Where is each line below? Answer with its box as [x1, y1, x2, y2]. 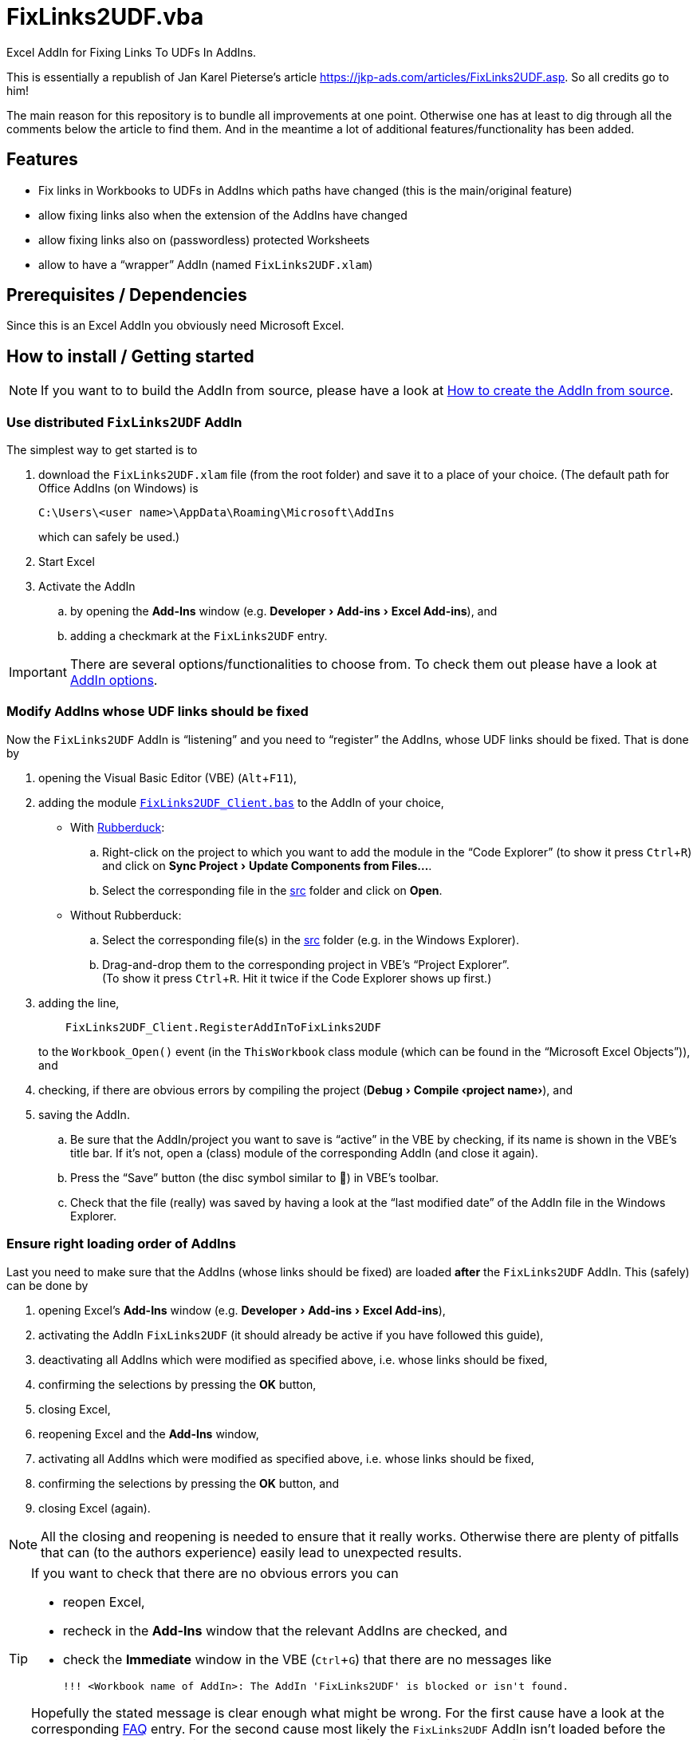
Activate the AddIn [38, 579, 136, 594]
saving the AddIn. [38, 1107, 130, 1121]
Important [9, 664, 67, 681]
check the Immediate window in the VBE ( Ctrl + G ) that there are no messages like [63, 1651, 552, 1667]
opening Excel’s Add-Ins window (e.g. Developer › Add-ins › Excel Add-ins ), [38, 1303, 446, 1317]
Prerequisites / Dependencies [6, 285, 247, 306]
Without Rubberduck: [70, 908, 182, 922]
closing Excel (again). [38, 1501, 151, 1515]
